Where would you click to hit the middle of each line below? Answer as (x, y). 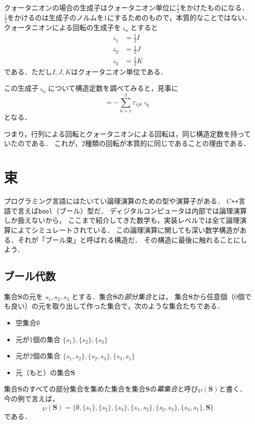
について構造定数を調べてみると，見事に (113, 88)
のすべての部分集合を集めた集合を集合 (84, 389)
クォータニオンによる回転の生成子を (63, 27)
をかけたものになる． (214, 7)
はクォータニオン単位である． (119, 71)
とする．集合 (92, 296)
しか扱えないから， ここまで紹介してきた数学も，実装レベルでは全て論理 (122, 220)
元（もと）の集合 (43, 372)
